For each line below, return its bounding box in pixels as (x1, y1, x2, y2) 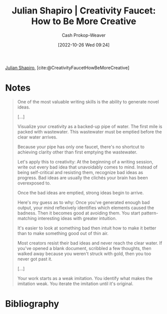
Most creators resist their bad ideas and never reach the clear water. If (17, 240, 163, 246)
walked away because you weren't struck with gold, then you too (17, 250, 151, 256)
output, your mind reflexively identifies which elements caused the (17, 204, 155, 210)
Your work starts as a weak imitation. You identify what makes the (17, 275, 153, 281)
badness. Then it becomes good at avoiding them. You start (17, 210, 141, 216)
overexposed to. (17, 180, 51, 186)
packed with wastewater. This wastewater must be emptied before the (17, 128, 162, 134)
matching (17, 215, 37, 221)
